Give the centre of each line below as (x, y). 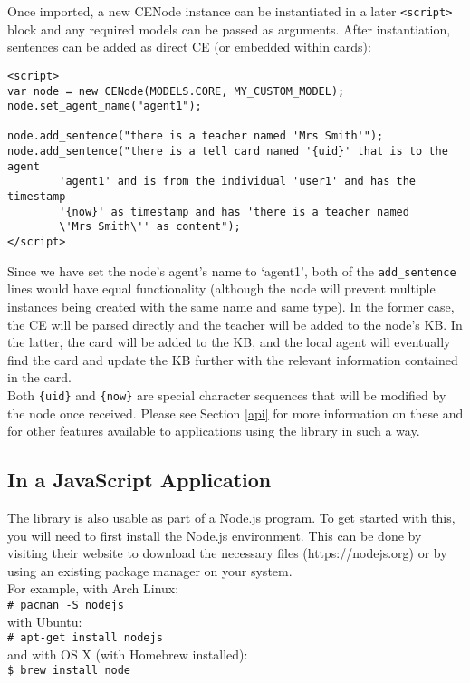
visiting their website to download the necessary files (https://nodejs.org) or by (227, 553)
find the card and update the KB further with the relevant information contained (233, 359)
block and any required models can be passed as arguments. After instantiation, (229, 29)
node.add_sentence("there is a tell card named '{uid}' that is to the (228, 152)
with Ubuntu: (45, 621)
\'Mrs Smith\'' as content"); (150, 227)
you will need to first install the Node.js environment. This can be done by (215, 535)
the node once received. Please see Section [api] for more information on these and (235, 413)
